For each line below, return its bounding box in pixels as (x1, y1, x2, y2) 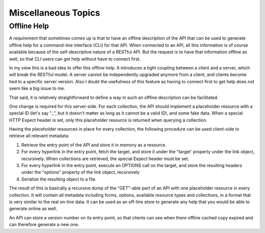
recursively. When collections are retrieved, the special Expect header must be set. (21, 156, 189, 162)
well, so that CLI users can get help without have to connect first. (9, 56, 141, 62)
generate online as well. (9, 206, 57, 211)
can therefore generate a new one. (9, 222, 79, 228)
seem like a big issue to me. (9, 86, 66, 92)
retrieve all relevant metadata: (9, 133, 70, 139)
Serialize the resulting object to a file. (21, 176, 97, 182)
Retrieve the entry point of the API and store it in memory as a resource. (21, 142, 167, 148)
